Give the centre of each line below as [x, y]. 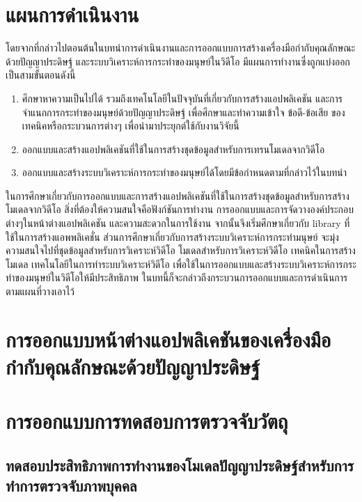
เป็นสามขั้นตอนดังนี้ [41, 75]
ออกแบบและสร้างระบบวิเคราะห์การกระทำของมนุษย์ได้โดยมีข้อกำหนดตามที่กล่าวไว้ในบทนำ [184, 172]
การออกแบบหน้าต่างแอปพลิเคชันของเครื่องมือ [168, 339]
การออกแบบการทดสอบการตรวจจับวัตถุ [147, 421]
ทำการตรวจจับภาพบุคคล [71, 486]
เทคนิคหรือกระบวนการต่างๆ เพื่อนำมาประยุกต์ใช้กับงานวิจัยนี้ [131, 126]
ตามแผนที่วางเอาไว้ [40, 291]
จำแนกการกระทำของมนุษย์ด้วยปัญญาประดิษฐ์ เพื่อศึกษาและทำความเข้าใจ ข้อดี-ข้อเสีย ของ [183, 112]
